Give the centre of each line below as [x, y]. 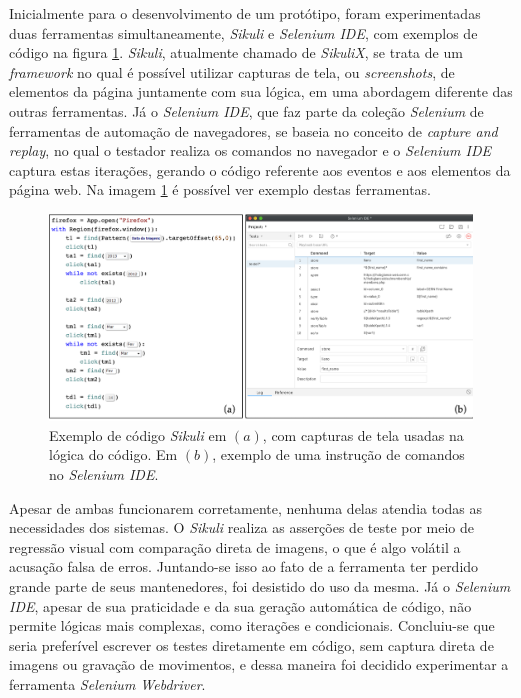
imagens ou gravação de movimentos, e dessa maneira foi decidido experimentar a [259, 664]
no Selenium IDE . [104, 473]
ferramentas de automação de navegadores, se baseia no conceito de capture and [253, 130]
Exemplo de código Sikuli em [138, 434]
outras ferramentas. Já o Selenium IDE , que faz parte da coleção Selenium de [246, 110]
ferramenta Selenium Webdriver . [107, 683]
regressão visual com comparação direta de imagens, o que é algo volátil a [235, 546]
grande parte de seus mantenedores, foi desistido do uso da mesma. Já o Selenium [260, 585]
